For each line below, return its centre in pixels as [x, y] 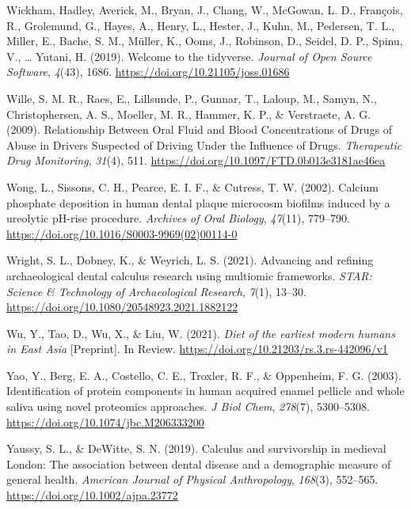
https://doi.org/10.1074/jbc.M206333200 [105, 422]
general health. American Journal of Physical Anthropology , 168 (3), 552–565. [192, 479]
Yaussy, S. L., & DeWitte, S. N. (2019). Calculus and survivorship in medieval [196, 448]
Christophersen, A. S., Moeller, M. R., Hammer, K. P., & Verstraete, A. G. [189, 114]
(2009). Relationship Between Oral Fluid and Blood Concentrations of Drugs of [200, 129]
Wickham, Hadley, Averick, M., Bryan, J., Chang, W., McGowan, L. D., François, [205, 9]
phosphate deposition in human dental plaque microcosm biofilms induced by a [198, 202]
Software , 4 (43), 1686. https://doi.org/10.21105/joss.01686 [148, 72]
